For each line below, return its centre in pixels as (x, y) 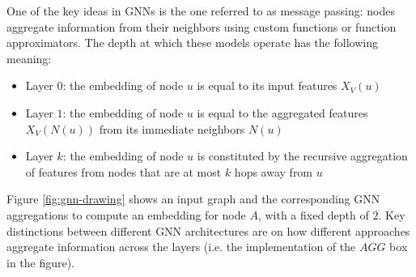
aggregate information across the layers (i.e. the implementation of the (181, 247)
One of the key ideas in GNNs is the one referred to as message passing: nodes (201, 11)
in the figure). (41, 262)
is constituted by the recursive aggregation (302, 156)
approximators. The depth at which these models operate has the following (192, 43)
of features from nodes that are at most (123, 171)
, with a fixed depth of (313, 214)
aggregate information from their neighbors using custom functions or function (202, 26)
